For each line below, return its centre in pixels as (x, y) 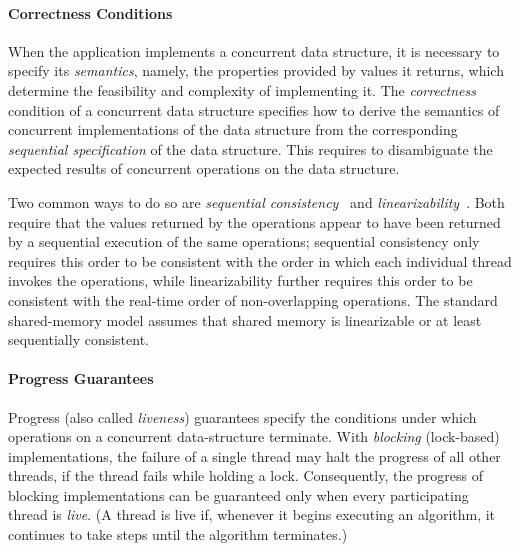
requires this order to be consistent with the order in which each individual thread (260, 260)
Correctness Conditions (90, 12)
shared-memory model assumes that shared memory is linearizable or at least (245, 319)
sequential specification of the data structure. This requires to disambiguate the (250, 148)
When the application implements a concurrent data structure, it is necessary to (254, 50)
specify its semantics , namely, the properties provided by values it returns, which (256, 70)
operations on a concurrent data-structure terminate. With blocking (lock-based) (254, 436)
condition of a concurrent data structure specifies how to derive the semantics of (254, 109)
